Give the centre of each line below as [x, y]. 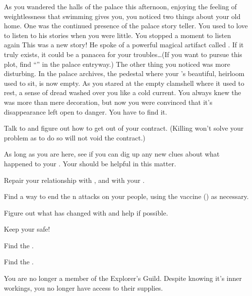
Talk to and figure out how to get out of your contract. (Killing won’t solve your [124, 128]
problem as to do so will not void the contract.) [75, 137]
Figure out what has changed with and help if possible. [86, 212]
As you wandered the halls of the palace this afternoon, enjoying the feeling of [120, 6]
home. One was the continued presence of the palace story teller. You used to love [126, 26]
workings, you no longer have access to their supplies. [83, 287]
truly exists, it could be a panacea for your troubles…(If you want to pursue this [123, 54]
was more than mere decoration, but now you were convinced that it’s [108, 102]
